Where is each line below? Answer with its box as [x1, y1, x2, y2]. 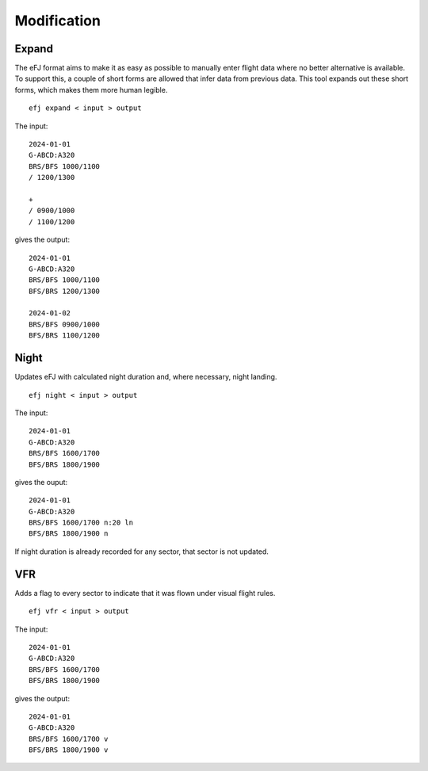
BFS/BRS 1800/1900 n [29, 529, 109, 538]
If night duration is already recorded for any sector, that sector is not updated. [14, 547, 269, 556]
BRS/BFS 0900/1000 [29, 319, 101, 329]
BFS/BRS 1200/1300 [29, 286, 101, 296]
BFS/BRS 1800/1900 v [29, 746, 109, 754]
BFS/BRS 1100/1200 [29, 331, 101, 340]
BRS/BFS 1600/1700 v [29, 734, 109, 743]
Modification [14, 12, 101, 29]
